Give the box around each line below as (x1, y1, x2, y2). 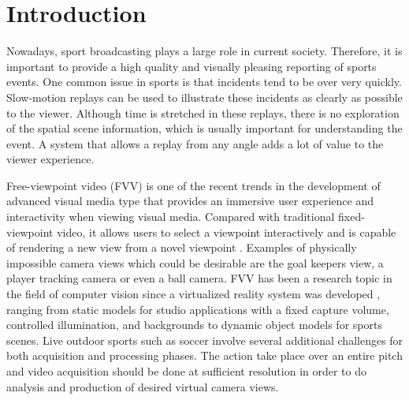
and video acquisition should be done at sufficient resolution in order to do (6, 363, 367, 379)
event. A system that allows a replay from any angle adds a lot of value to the (6, 135, 384, 151)
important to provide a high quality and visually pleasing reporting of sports (6, 58, 377, 74)
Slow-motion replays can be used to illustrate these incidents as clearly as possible (6, 88, 403, 105)
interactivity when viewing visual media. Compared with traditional (6, 208, 335, 225)
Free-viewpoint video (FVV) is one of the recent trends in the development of (6, 177, 381, 193)
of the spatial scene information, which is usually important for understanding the (6, 120, 403, 136)
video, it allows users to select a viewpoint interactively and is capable (57, 223, 396, 240)
